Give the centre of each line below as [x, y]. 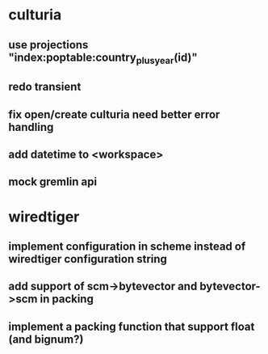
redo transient [45, 87]
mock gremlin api [53, 182]
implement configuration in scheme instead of [127, 246]
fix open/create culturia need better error [114, 114]
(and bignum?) [46, 339]
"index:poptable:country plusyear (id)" [103, 58]
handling [31, 127]
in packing [67, 299]
